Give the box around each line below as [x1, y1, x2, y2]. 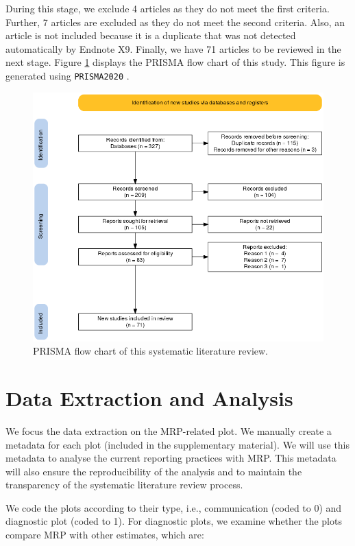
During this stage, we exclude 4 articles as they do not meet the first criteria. [5, 1, 330, 15]
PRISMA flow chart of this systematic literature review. [33, 344, 268, 358]
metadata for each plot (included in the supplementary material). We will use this [5, 437, 350, 451]
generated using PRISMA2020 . [5, 68, 130, 82]
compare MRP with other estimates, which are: [5, 527, 204, 542]
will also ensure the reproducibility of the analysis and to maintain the [5, 464, 302, 478]
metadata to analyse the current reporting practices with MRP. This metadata [5, 451, 336, 465]
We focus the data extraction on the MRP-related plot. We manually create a [5, 423, 332, 438]
